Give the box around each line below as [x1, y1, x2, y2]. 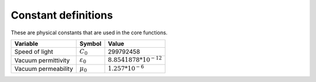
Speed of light [14, 48, 54, 56]
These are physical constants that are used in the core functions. [11, 29, 168, 36]
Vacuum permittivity [14, 56, 70, 64]
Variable [14, 40, 39, 48]
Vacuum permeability [14, 65, 73, 73]
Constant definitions [11, 9, 114, 22]
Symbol [79, 40, 102, 48]
